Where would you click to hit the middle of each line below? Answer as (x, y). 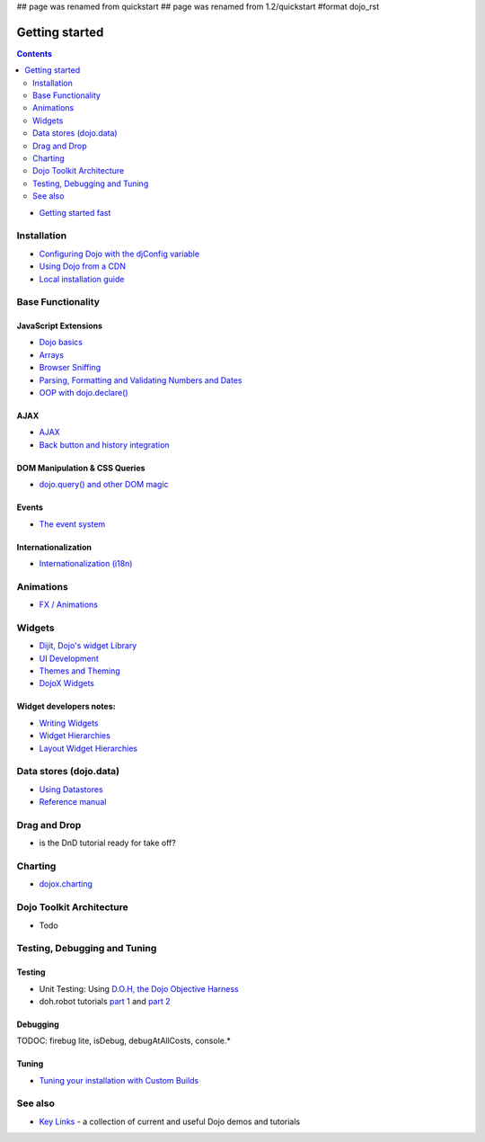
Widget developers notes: (66, 707)
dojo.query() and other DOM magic (104, 485)
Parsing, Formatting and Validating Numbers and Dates (141, 380)
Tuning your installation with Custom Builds (119, 1080)
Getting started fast (75, 212)
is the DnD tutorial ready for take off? (108, 843)
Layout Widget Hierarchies (88, 748)
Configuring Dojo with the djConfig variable (119, 254)
